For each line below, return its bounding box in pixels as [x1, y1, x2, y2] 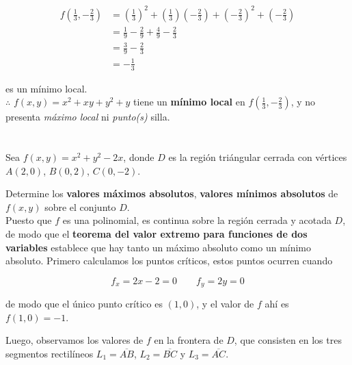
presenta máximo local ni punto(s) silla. [5, 110, 170, 124]
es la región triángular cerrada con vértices [168, 150, 347, 164]
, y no [290, 95, 316, 109]
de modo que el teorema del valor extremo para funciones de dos [5, 227, 308, 240]
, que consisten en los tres [234, 333, 342, 347]
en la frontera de [154, 333, 224, 347]
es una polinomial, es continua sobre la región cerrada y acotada [62, 213, 331, 227]
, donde [123, 150, 154, 164]
